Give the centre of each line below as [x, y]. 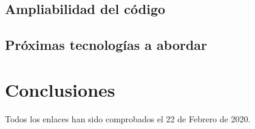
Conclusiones [60, 89]
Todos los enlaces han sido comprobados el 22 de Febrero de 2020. [128, 118]
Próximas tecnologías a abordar [106, 45]
